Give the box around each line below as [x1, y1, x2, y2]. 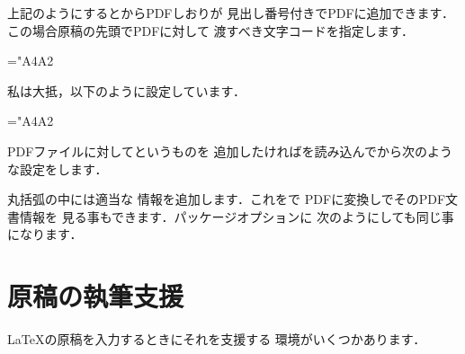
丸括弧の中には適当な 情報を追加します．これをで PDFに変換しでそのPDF [7, 190, 446, 208]
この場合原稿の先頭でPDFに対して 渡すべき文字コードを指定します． [7, 21, 415, 40]
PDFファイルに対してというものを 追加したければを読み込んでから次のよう [7, 141, 452, 160]
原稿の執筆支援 [7, 278, 184, 314]
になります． [7, 225, 83, 243]
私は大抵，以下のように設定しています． [7, 81, 246, 100]
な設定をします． [7, 159, 108, 178]
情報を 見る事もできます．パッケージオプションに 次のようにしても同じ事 [19, 207, 454, 226]
